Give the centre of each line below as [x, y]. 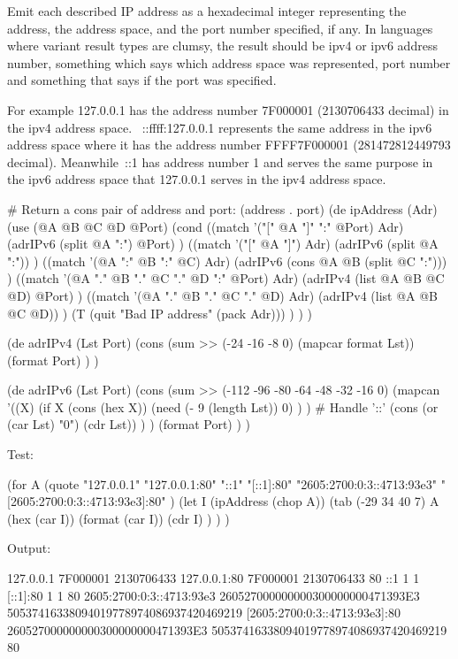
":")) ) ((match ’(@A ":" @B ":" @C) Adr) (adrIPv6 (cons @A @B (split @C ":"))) [227, 261]
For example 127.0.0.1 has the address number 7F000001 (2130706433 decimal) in [228, 109]
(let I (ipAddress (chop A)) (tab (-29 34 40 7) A [309, 501]
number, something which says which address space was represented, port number [229, 62]
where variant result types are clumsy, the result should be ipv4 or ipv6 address [222, 46]
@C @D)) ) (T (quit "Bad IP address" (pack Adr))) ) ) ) [160, 313]
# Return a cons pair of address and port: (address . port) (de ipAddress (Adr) [222, 208]
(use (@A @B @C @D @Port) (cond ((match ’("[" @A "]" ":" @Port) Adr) [206, 226]
